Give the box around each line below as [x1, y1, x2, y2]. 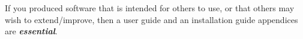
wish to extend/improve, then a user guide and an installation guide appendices [5, 13, 298, 25]
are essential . [5, 25, 58, 37]
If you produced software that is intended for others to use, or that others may [5, 2, 295, 14]
